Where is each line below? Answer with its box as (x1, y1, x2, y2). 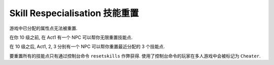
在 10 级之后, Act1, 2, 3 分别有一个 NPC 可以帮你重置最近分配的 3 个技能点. (9, 43, 165, 50)
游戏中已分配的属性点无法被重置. (9, 25, 78, 31)
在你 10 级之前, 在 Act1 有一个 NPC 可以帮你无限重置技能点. (9, 34, 133, 40)
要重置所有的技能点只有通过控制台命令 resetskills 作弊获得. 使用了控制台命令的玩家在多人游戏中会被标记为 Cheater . (9, 53, 261, 59)
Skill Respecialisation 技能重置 (9, 8, 139, 19)
